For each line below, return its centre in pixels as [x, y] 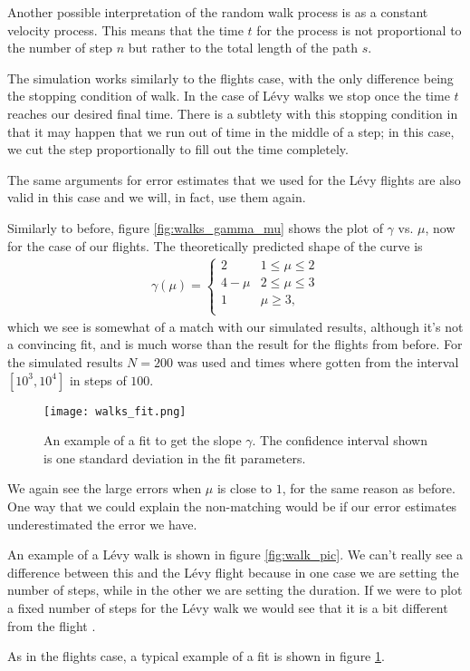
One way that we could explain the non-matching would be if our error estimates [232, 506]
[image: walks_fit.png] [115, 411]
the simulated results [65, 361]
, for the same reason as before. [369, 488]
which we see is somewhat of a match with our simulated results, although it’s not [235, 326]
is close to [244, 488]
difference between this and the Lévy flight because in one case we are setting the [233, 572]
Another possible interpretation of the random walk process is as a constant [218, 12]
